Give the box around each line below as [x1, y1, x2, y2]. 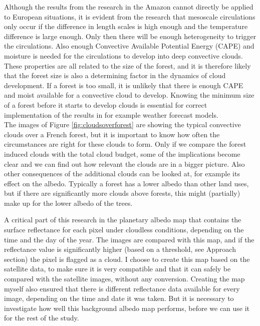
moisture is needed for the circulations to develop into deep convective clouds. [4, 50, 243, 61]
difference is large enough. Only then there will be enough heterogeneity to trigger [4, 31, 256, 41]
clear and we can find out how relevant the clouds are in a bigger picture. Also [4, 158, 245, 169]
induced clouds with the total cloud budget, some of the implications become [4, 148, 240, 159]
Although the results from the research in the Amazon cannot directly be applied [4, 2, 253, 12]
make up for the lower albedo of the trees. [4, 197, 133, 208]
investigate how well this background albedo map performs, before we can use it [4, 302, 250, 313]
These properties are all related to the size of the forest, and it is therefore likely [4, 60, 251, 71]
